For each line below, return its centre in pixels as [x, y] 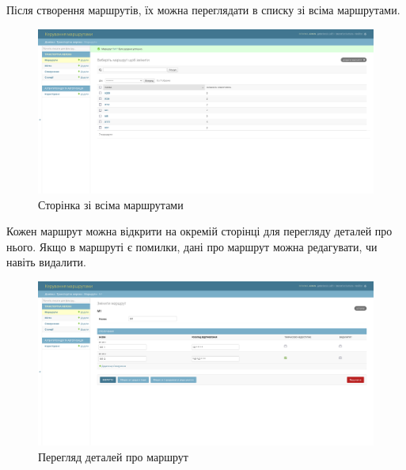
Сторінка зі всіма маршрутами [111, 204]
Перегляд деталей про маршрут [113, 457]
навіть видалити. [46, 262]
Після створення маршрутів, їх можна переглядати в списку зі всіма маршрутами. [203, 10]
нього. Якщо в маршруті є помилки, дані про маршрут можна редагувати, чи [192, 246]
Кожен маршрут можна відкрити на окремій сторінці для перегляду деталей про [199, 231]
